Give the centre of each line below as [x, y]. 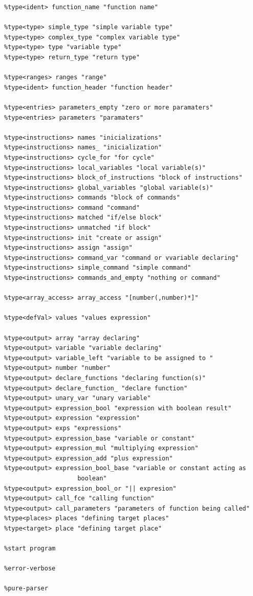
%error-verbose [30, 569]
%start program [30, 549]
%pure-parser [26, 589]
